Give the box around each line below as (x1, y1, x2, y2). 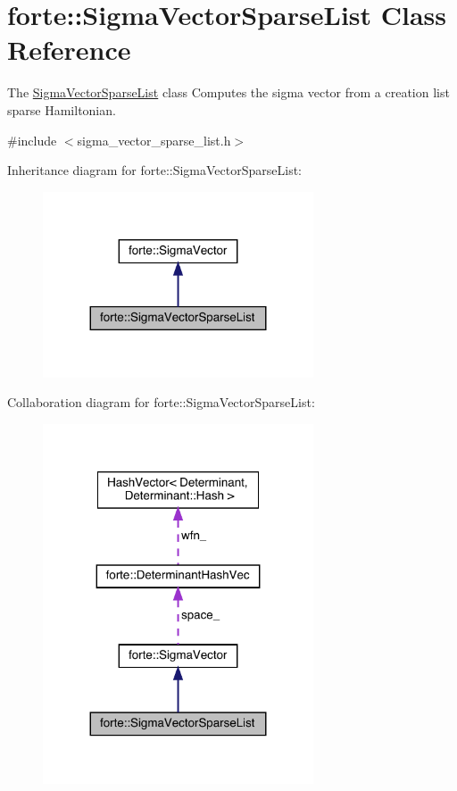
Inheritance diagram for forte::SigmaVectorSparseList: (7, 161, 303, 179)
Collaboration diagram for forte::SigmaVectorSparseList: (7, 393, 315, 412)
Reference (7, 31, 131, 68)
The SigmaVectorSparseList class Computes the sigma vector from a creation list (7, 83, 450, 102)
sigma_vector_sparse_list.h (77, 130, 231, 149)
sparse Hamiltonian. (7, 100, 116, 119)
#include (7, 130, 57, 149)
